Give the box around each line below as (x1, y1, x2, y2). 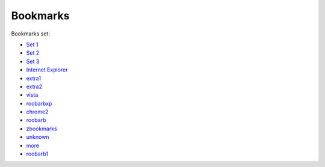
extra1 (26, 74, 42, 82)
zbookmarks (26, 125, 57, 132)
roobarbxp (26, 100, 52, 107)
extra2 (26, 83, 43, 90)
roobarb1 (26, 150, 48, 157)
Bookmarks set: (11, 30, 51, 37)
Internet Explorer (26, 66, 68, 73)
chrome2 (26, 108, 49, 115)
